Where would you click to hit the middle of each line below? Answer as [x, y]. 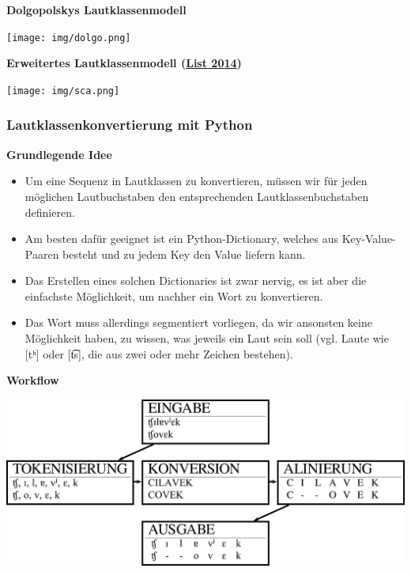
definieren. [50, 212]
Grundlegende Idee [59, 154]
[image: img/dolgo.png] [69, 38]
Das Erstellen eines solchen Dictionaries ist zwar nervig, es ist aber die [196, 280]
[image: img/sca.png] [63, 91]
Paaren [42, 254]
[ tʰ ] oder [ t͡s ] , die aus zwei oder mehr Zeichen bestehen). [159, 353]
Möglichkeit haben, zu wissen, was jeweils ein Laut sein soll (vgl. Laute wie [207, 338]
